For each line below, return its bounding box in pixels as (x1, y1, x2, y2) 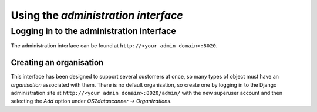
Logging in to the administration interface (11, 26, 176, 36)
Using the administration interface (11, 9, 183, 22)
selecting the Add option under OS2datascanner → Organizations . (11, 97, 173, 105)
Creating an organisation (11, 57, 104, 67)
